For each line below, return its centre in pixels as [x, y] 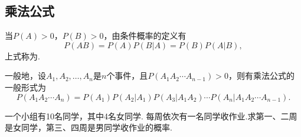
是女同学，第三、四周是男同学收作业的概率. [89, 127]
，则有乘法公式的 [261, 76]
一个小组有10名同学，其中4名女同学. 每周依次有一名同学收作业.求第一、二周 [151, 116]
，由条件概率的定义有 [145, 36]
